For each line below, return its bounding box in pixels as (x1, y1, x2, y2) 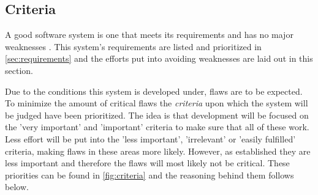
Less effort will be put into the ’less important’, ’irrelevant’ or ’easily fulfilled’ (5, 132, 296, 145)
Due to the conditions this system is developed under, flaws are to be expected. (5, 84, 303, 97)
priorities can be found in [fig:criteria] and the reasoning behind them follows (5, 168, 294, 181)
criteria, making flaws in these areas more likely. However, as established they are (5, 144, 311, 157)
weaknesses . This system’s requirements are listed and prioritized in (5, 40, 262, 53)
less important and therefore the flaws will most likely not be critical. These (5, 156, 290, 169)
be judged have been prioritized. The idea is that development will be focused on (5, 108, 309, 121)
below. (5, 180, 29, 193)
